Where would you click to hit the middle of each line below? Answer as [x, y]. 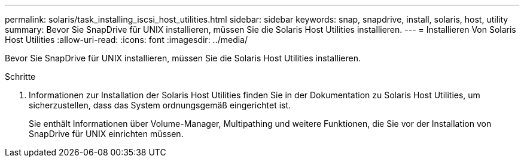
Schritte [20, 77]
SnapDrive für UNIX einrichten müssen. [106, 134]
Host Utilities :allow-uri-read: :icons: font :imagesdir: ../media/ [127, 40]
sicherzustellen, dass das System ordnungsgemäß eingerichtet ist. [160, 105]
